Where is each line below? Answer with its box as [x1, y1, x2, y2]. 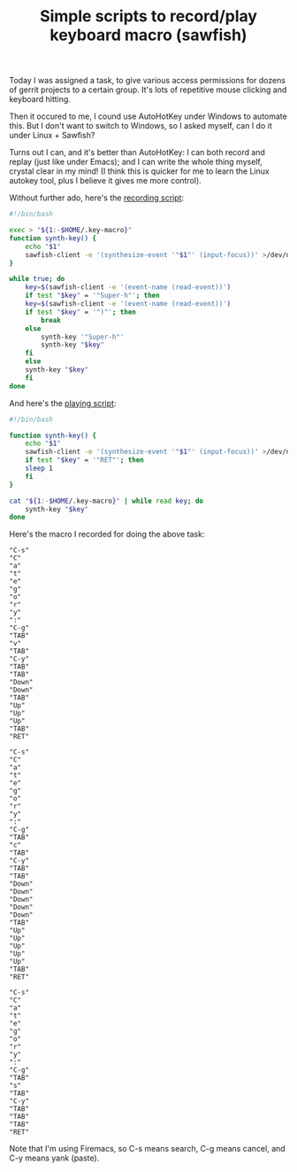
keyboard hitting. [9, 94, 71, 105]
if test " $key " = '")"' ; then [25, 308, 137, 316]
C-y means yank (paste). [9, 1152, 100, 1163]
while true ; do [9, 275, 65, 284]
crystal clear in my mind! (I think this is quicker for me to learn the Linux [9, 166, 270, 176]
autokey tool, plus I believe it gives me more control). [9, 176, 202, 186]
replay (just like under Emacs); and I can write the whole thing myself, [9, 157, 263, 168]
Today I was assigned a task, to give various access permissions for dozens [9, 75, 286, 86]
